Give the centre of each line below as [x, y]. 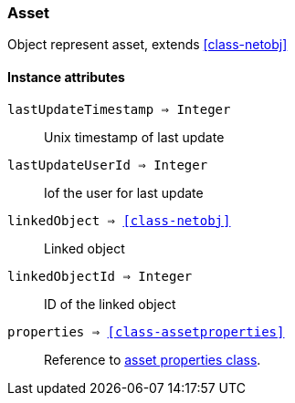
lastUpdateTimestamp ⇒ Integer [119, 109]
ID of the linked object [110, 304]
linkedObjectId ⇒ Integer [100, 276]
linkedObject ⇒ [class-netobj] [119, 220]
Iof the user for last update [124, 192]
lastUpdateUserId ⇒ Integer [108, 165]
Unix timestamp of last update [134, 137]
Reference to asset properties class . [153, 359]
